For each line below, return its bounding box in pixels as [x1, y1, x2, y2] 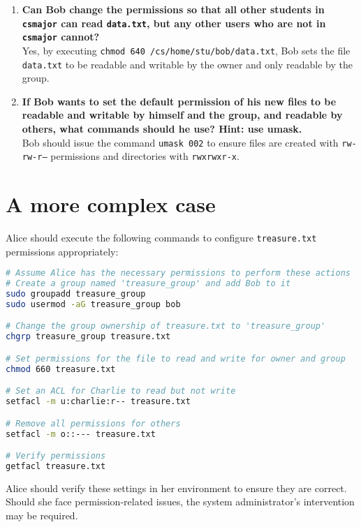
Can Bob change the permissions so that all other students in [22, 2, 325, 16]
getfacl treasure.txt [6, 461, 106, 471]
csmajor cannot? [22, 29, 100, 44]
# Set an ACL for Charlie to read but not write [6, 386, 236, 396]
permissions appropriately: [6, 244, 119, 258]
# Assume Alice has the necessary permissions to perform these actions [6, 268, 351, 279]
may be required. [6, 508, 78, 522]
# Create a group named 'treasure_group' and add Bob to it [6, 279, 291, 289]
